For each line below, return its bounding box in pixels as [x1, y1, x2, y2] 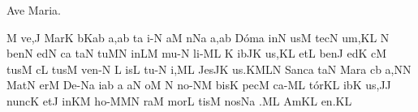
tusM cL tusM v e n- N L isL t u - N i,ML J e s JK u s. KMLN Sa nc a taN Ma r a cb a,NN [6, 60, 412, 77]
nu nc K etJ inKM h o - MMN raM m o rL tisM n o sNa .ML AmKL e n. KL [6, 92, 352, 109]
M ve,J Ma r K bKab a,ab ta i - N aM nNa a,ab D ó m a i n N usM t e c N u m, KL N [6, 28, 390, 45]
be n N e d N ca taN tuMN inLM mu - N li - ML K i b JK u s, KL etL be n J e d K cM [6, 45, 387, 62]
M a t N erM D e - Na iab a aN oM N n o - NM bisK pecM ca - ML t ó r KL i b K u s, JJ [6, 76, 391, 93]
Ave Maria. [6, 2, 61, 18]
